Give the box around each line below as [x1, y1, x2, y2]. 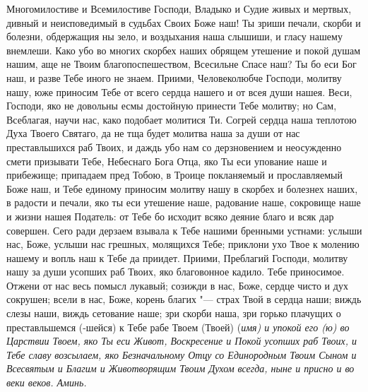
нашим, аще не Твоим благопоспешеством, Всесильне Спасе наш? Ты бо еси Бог [6, 57, 357, 71]
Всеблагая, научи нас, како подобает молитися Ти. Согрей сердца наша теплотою [6, 112, 357, 126]
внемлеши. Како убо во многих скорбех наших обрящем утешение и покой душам [6, 42, 361, 57]
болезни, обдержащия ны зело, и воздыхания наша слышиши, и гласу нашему [6, 29, 343, 44]
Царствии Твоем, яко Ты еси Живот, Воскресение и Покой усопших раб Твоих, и [6, 333, 357, 348]
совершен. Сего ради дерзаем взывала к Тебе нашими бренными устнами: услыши [6, 222, 362, 237]
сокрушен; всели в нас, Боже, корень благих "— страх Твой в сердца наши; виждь [6, 292, 362, 307]
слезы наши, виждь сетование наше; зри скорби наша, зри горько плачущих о [6, 306, 341, 321]
